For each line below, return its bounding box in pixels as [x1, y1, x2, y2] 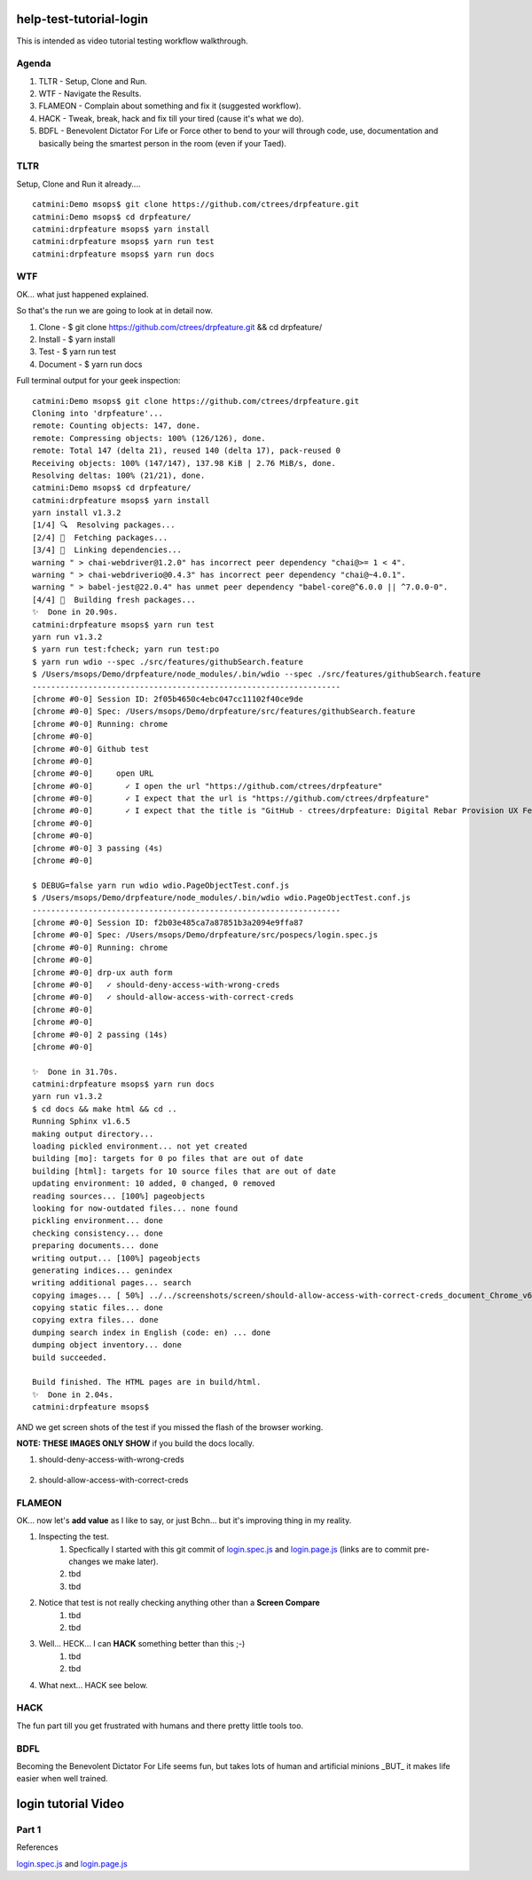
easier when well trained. [16, 1773, 108, 1784]
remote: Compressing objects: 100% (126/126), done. [32, 433, 266, 443]
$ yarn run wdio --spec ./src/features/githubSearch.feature [32, 657, 303, 667]
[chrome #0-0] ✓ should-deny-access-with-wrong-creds [32, 979, 280, 990]
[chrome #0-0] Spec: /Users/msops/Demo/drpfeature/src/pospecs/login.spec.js [32, 930, 379, 940]
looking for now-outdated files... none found [32, 1203, 239, 1213]
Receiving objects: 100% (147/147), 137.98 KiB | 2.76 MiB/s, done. [32, 458, 336, 468]
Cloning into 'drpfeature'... [32, 408, 164, 418]
